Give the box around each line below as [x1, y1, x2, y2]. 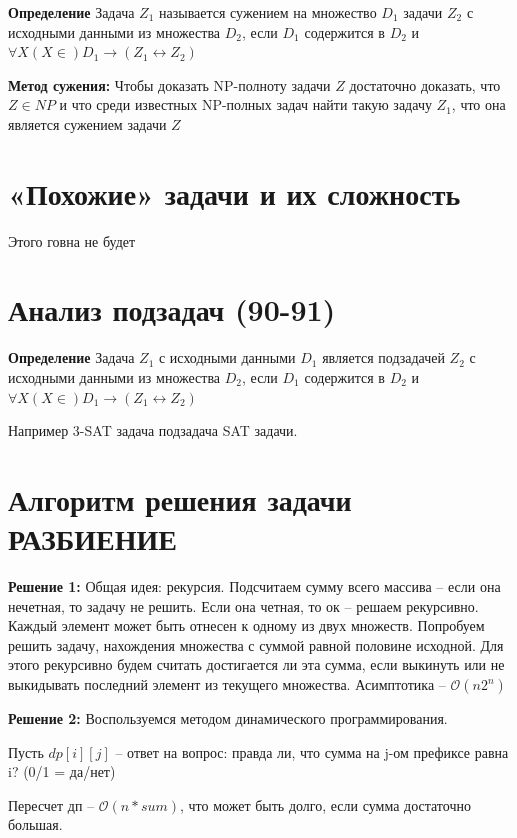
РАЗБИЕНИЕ [8, 518, 178, 559]
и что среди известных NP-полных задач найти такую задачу [59, 94, 432, 115]
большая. [8, 814, 63, 835]
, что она [451, 94, 506, 115]
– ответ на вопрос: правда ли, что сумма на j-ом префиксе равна [115, 741, 509, 762]
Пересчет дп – [8, 794, 95, 815]
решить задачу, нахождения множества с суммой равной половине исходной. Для [8, 634, 504, 655]
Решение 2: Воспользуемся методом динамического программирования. [8, 708, 448, 729]
